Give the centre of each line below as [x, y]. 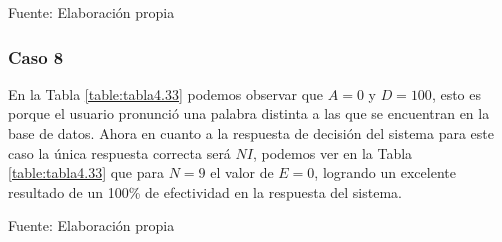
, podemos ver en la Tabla [332, 152]
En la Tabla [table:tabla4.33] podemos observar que [166, 93]
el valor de [242, 172]
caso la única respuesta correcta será [119, 152]
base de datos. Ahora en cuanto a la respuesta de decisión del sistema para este [251, 133]
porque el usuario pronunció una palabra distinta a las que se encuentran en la [249, 113]
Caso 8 [36, 56]
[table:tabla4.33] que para [86, 172]
